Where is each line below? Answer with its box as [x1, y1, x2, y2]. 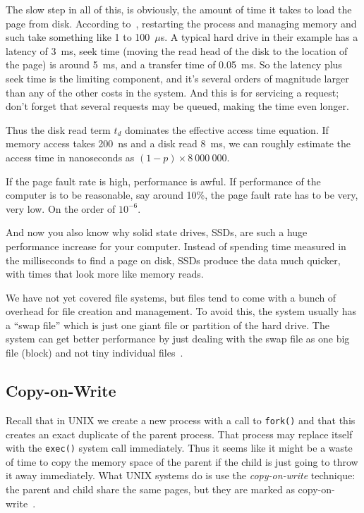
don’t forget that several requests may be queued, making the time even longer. [6, 99, 349, 113]
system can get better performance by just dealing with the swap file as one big [6, 331, 350, 346]
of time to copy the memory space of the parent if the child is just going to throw [6, 454, 358, 469]
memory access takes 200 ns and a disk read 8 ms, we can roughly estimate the [6, 136, 351, 151]
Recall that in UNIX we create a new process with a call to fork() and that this [6, 412, 356, 427]
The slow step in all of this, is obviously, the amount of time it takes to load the [6, 2, 352, 16]
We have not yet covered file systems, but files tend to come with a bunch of [6, 290, 336, 304]
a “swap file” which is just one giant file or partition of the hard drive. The [6, 317, 329, 332]
